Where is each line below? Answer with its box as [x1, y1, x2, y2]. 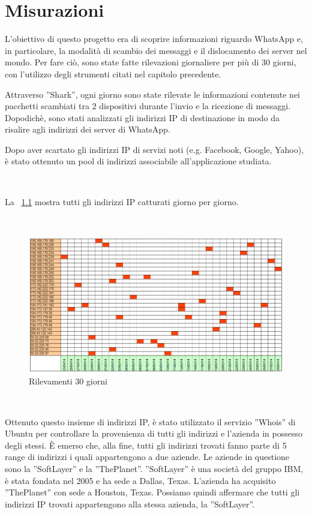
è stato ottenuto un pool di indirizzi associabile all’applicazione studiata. [5, 155, 272, 167]
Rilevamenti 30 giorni [29, 375, 107, 387]
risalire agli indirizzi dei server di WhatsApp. [5, 123, 170, 136]
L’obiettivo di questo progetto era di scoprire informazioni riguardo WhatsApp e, [5, 32, 303, 45]
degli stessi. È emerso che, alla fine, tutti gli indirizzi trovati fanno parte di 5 [5, 438, 287, 451]
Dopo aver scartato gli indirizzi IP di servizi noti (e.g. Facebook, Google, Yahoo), [5, 143, 304, 155]
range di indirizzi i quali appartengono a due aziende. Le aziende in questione [5, 450, 290, 463]
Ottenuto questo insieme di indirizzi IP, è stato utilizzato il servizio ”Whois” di [5, 415, 296, 428]
